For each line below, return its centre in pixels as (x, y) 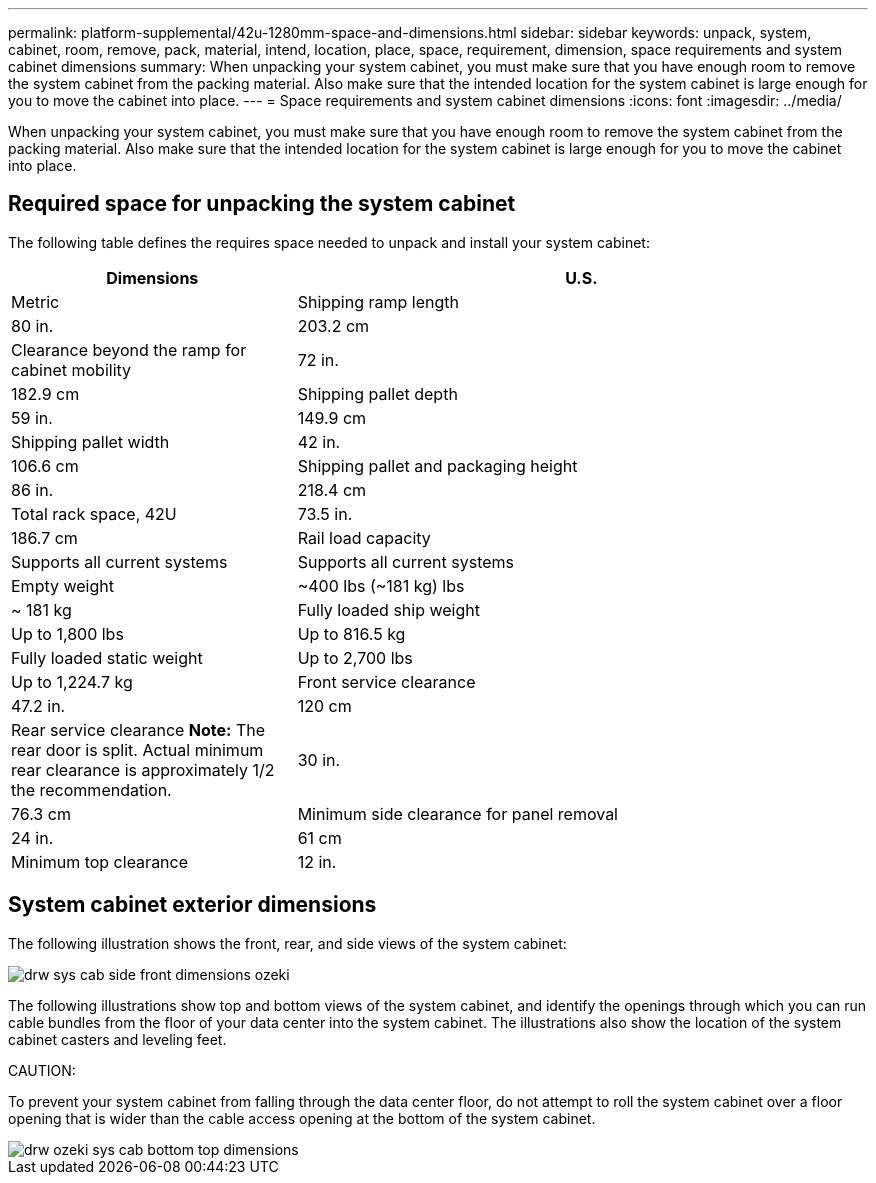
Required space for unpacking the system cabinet (262, 204)
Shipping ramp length (378, 301)
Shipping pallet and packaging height (437, 465)
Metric (35, 301)
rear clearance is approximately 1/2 (143, 769)
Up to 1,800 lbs (67, 633)
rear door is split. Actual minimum (137, 749)
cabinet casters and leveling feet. (117, 1039)
